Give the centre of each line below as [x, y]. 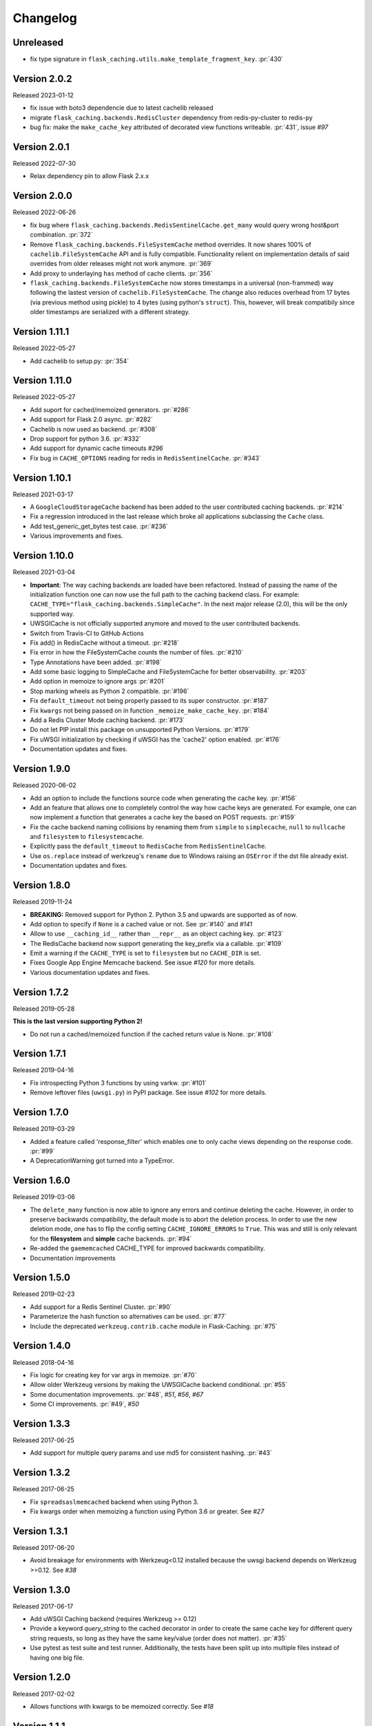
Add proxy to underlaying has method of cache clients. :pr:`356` [121, 273]
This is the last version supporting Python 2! [77, 1021]
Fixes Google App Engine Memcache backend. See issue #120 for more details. [143, 962]
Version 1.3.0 [42, 1590]
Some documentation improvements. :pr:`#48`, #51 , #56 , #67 [117, 1394]
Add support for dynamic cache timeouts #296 [96, 448]
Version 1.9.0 [42, 769]
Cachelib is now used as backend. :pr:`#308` [94, 429]
